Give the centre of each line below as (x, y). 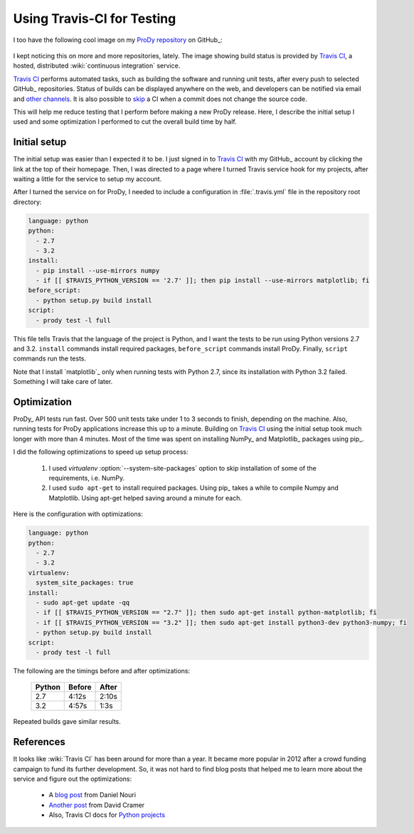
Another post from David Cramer (97, 805)
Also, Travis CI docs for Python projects (107, 815)
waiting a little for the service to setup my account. (87, 178)
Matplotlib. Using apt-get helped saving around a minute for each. (145, 498)
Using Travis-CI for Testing (95, 18)
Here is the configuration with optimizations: (78, 514)
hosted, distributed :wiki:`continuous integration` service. (97, 66)
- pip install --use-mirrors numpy (98, 271)
